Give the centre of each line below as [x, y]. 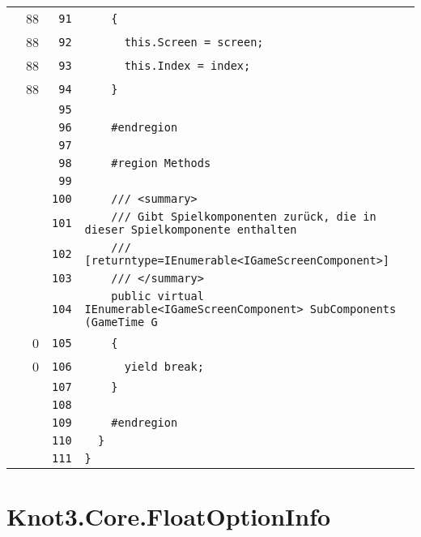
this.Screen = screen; [194, 42]
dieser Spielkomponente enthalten [191, 230]
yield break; [164, 366]
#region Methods [161, 163]
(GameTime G [121, 322]
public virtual [157, 296]
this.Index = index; [187, 65]
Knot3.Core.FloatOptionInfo [169, 516]
